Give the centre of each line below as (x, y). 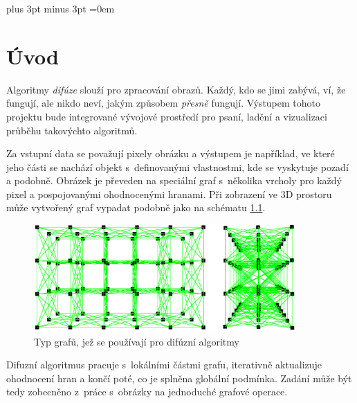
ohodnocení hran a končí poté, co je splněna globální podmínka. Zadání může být (179, 378)
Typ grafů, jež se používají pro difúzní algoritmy (137, 341)
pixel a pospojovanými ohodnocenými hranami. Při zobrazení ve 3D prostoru (169, 194)
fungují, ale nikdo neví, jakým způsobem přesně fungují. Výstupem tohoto (164, 103)
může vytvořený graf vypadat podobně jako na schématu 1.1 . (136, 207)
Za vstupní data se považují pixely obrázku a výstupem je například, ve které (171, 153)
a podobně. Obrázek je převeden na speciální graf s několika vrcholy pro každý (174, 180)
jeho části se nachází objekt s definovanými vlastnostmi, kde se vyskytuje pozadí (177, 167)
